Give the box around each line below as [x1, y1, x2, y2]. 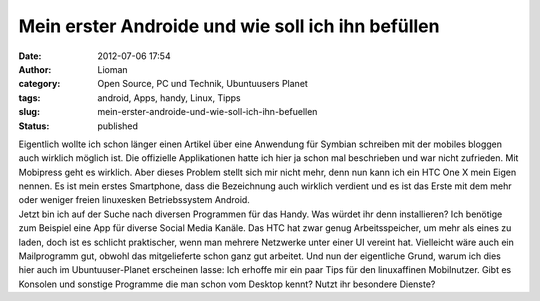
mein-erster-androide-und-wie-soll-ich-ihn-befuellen [97, 106, 318, 118]
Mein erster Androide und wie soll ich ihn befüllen [18, 15, 440, 37]
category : [18, 78, 61, 90]
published [97, 120, 139, 132]
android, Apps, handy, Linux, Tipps [97, 91, 241, 104]
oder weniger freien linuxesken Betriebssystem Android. [18, 194, 250, 206]
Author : [18, 63, 52, 75]
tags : [18, 91, 41, 104]
